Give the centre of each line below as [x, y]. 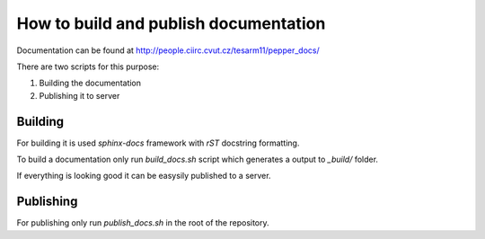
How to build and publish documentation [171, 23]
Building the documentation [90, 83]
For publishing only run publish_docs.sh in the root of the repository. [143, 223]
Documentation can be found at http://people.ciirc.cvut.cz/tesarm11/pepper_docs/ [168, 50]
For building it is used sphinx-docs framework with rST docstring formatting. [158, 143]
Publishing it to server [79, 95]
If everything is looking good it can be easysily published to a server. [144, 176]
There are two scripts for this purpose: [88, 66]
